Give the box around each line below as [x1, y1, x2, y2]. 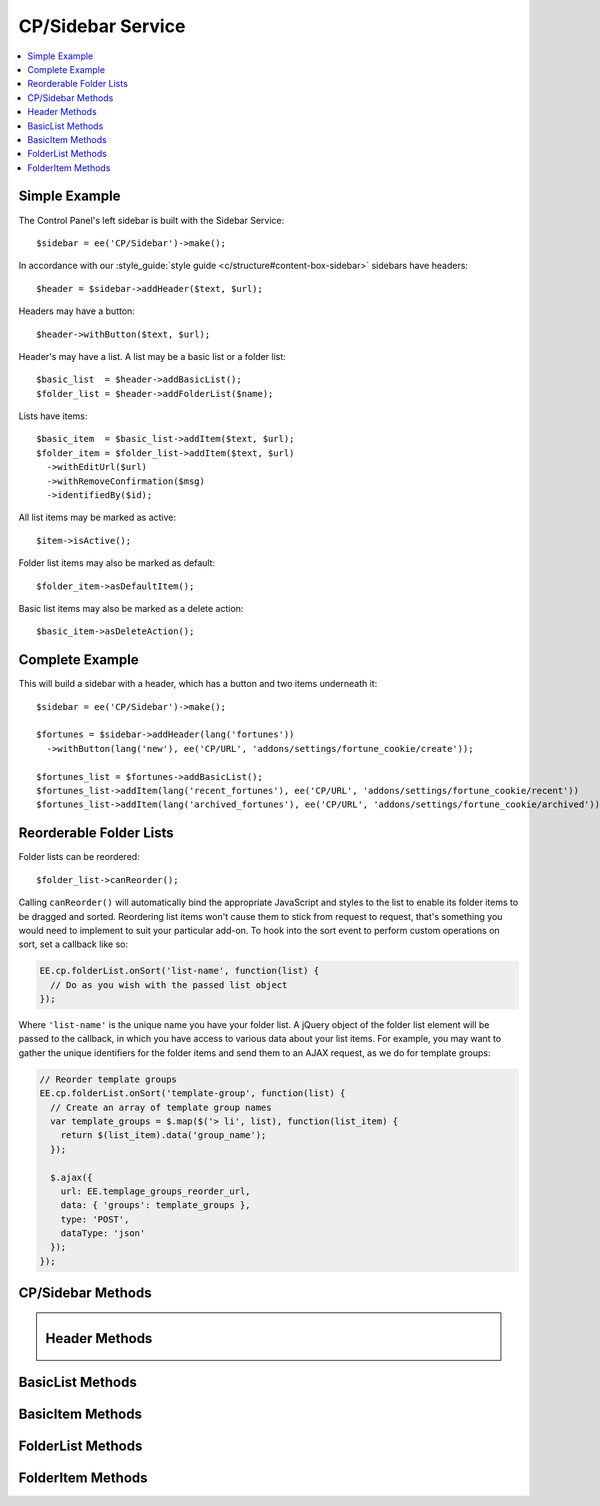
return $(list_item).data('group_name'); [60, 1130, 267, 1141]
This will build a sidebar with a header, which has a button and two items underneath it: [18, 678, 378, 690]
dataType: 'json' [60, 1228, 146, 1239]
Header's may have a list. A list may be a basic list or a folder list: [18, 350, 287, 362]
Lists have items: [18, 410, 88, 422]
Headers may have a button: [18, 305, 135, 317]
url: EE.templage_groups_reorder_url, [60, 1185, 251, 1197]
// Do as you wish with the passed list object [50, 979, 288, 990]
